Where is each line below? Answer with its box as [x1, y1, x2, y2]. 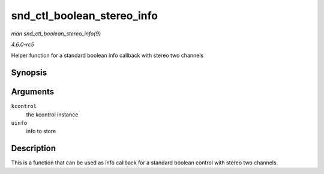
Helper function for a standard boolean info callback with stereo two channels [11, 52, 204, 59]
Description [11, 143, 56, 154]
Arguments [11, 87, 55, 97]
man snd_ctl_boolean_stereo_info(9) [11, 30, 101, 37]
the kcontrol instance [26, 111, 79, 118]
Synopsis [11, 68, 47, 78]
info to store [26, 128, 56, 135]
